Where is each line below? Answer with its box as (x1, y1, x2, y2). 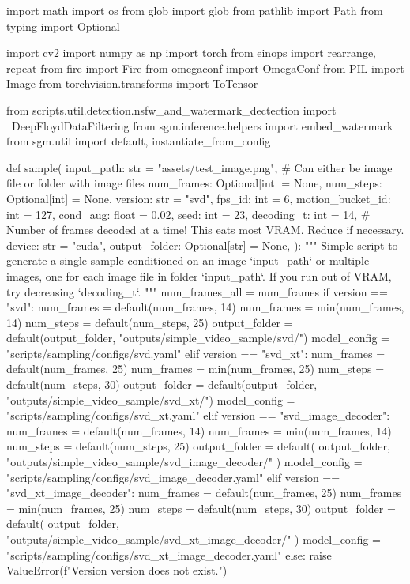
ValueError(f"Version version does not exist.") (6, 562, 228, 578)
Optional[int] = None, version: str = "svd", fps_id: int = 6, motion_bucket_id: (6, 190, 391, 206)
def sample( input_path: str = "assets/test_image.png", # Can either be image (6, 159, 393, 175)
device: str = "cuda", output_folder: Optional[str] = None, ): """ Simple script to (6, 236, 398, 253)
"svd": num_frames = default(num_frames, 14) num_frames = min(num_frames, (6, 299, 404, 315)
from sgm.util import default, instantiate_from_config (6, 133, 271, 149)
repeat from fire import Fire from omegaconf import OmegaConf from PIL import (6, 59, 404, 76)
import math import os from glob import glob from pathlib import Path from (6, 2, 383, 18)
